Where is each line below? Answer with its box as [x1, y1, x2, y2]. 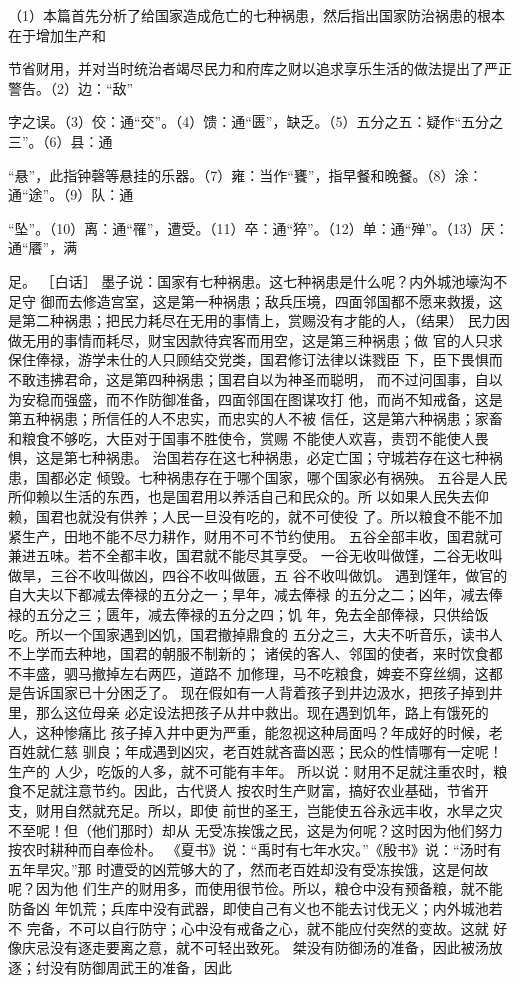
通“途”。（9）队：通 [8, 184, 134, 205]
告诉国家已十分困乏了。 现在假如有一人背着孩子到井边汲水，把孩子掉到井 [21, 682, 503, 703]
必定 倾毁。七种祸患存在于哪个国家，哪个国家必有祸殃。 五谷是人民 [63, 466, 508, 487]
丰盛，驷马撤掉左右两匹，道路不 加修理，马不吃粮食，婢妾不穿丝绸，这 [21, 662, 489, 683]
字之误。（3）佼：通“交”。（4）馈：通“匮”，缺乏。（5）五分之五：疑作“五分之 [8, 111, 504, 132]
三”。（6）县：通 [8, 130, 113, 151]
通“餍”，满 [8, 237, 78, 258]
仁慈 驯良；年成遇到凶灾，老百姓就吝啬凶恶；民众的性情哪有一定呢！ [49, 741, 503, 762]
